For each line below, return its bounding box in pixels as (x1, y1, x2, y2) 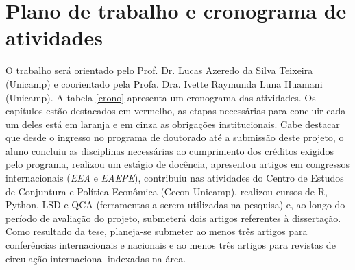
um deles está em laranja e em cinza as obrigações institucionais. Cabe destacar (5, 116, 340, 131)
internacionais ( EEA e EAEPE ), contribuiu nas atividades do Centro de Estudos (5, 171, 344, 185)
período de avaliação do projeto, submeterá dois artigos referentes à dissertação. (5, 210, 341, 225)
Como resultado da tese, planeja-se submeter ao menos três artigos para (5, 224, 308, 238)
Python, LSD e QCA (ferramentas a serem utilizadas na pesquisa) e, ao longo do (5, 197, 345, 212)
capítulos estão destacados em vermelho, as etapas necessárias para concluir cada (5, 103, 346, 118)
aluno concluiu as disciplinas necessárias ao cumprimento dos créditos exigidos (5, 143, 334, 158)
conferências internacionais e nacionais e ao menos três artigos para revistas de (5, 238, 336, 252)
